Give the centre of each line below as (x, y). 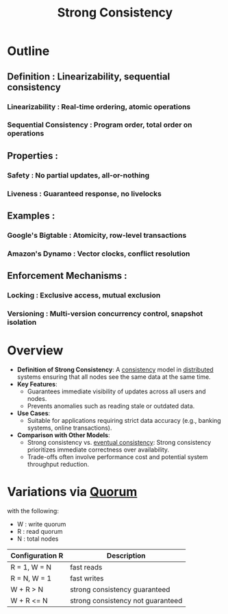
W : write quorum (41, 524)
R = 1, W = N (31, 567)
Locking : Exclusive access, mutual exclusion (84, 295)
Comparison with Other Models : (64, 435)
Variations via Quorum (72, 492)
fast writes (87, 578)
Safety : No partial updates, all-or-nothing (78, 175)
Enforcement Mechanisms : (67, 276)
